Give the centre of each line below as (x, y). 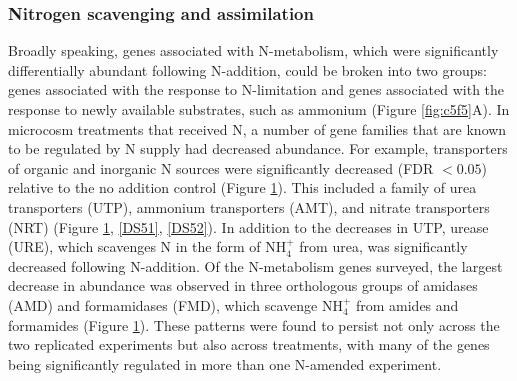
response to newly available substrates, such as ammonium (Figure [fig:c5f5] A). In (259, 109)
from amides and (407, 304)
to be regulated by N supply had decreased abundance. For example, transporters (258, 148)
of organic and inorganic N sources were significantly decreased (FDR (221, 167)
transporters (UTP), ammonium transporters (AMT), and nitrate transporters (249, 206)
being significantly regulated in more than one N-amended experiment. (225, 363)
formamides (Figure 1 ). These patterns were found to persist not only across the (254, 324)
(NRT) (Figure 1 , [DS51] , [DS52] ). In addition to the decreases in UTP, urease (248, 226)
